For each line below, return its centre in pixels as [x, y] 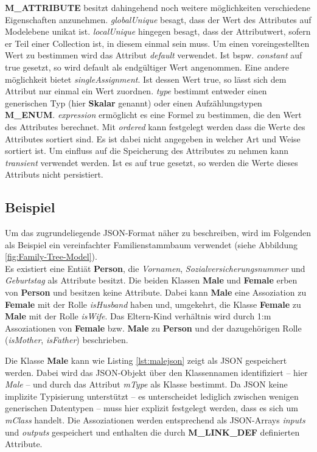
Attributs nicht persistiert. [54, 174]
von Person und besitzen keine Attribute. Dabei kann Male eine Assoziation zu [156, 292]
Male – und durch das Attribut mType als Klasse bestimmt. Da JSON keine [146, 384]
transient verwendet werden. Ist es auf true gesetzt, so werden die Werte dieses [152, 162]
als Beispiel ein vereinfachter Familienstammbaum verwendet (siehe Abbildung [152, 244]
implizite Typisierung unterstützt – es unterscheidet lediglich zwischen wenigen [152, 396]
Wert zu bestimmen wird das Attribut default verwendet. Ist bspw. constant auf [154, 55]
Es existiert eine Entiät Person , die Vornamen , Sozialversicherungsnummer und [155, 268]
